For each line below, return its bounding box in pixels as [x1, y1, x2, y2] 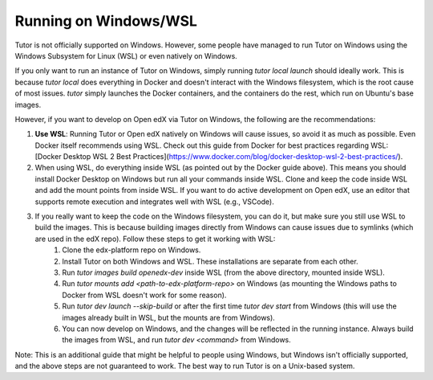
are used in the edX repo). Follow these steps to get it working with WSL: [34, 234, 276, 243]
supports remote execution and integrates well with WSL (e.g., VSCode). [34, 197, 274, 206]
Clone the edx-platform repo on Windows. [62, 245, 201, 255]
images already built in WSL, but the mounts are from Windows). [62, 313, 276, 322]
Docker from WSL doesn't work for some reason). [62, 290, 227, 300]
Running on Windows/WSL [14, 12, 198, 30]
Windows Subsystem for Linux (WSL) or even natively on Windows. [14, 51, 238, 60]
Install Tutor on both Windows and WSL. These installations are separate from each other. [62, 256, 358, 266]
